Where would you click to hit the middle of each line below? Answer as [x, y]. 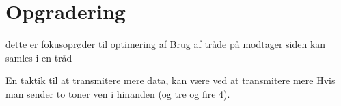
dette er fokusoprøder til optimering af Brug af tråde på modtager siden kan [166, 44]
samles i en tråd [39, 57]
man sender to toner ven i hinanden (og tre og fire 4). [118, 93]
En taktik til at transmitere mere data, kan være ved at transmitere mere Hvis [170, 80]
